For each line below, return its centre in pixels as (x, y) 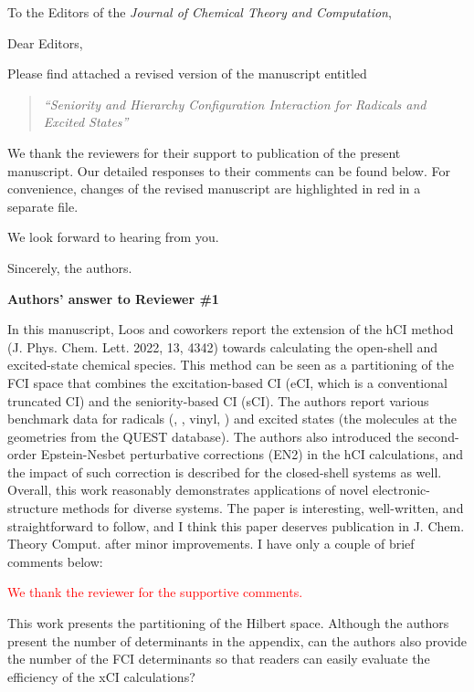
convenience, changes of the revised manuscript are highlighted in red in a (214, 189)
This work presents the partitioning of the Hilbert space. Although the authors (228, 623)
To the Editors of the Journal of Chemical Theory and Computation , (200, 12)
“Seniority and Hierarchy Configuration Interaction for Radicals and (235, 104)
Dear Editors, (45, 42)
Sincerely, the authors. (70, 267)
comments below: (55, 561)
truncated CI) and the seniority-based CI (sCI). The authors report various (218, 400)
